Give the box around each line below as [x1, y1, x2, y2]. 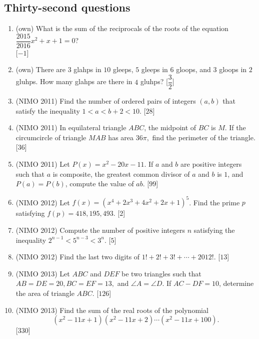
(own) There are [15, 64, 66, 75]
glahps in [73, 64, 101, 75]
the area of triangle [15, 287, 74, 298]
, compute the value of [65, 178, 134, 189]
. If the [224, 122, 246, 133]
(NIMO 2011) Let [15, 159, 70, 169]
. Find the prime [189, 197, 240, 207]
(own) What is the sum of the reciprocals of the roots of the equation [15, 23, 228, 34]
